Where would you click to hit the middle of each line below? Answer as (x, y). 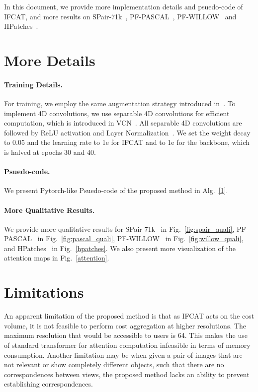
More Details (50, 60)
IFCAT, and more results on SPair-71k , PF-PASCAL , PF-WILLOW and (120, 16)
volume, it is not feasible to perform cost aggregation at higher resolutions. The (125, 325)
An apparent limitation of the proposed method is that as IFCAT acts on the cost (129, 316)
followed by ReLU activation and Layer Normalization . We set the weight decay (127, 132)
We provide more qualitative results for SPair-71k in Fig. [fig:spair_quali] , (119, 229)
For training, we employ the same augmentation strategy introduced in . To (120, 103)
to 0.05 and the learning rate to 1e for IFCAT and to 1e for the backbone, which (127, 142)
